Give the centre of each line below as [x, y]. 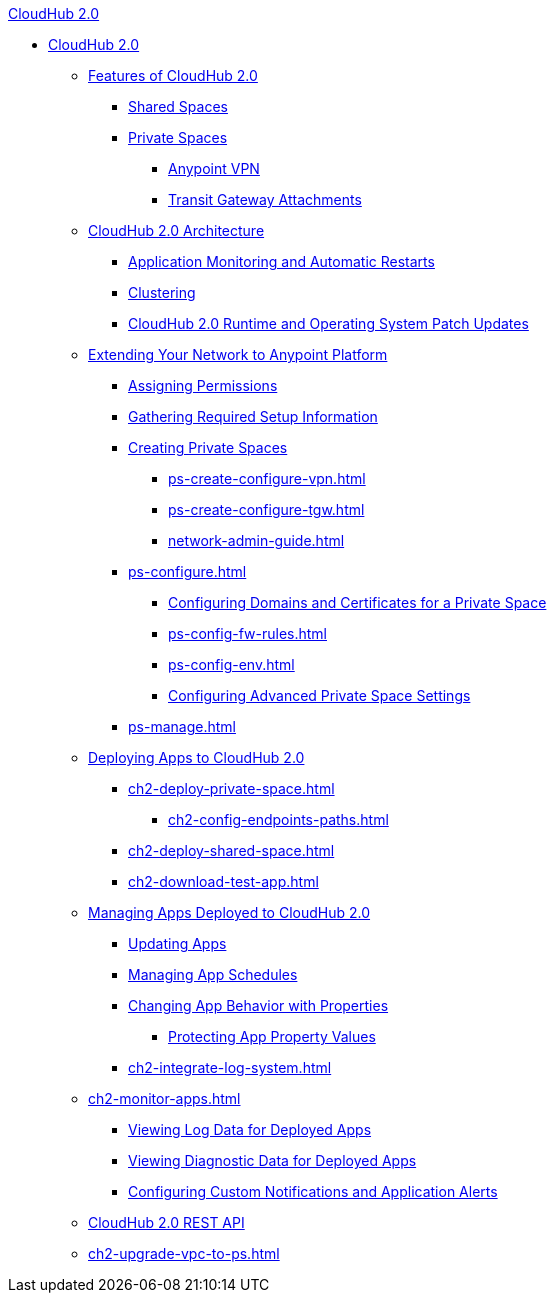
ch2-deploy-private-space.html [231, 788]
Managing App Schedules [213, 974]
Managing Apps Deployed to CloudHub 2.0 [229, 912]
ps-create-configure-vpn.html [267, 478]
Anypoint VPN [214, 168]
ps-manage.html [182, 726]
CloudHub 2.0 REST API [166, 1222]
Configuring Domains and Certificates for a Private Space [357, 602]
